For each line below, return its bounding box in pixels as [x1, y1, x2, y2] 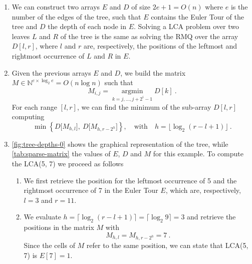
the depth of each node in [48, 21, 127, 32]
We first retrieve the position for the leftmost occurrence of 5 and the [24, 175, 237, 185]
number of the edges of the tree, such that [12, 11, 141, 22]
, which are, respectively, [165, 185, 241, 195]
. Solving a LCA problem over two [134, 21, 239, 32]
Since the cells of [24, 240, 75, 250]
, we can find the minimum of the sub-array [77, 101, 211, 112]
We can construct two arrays [12, 2, 100, 12]
